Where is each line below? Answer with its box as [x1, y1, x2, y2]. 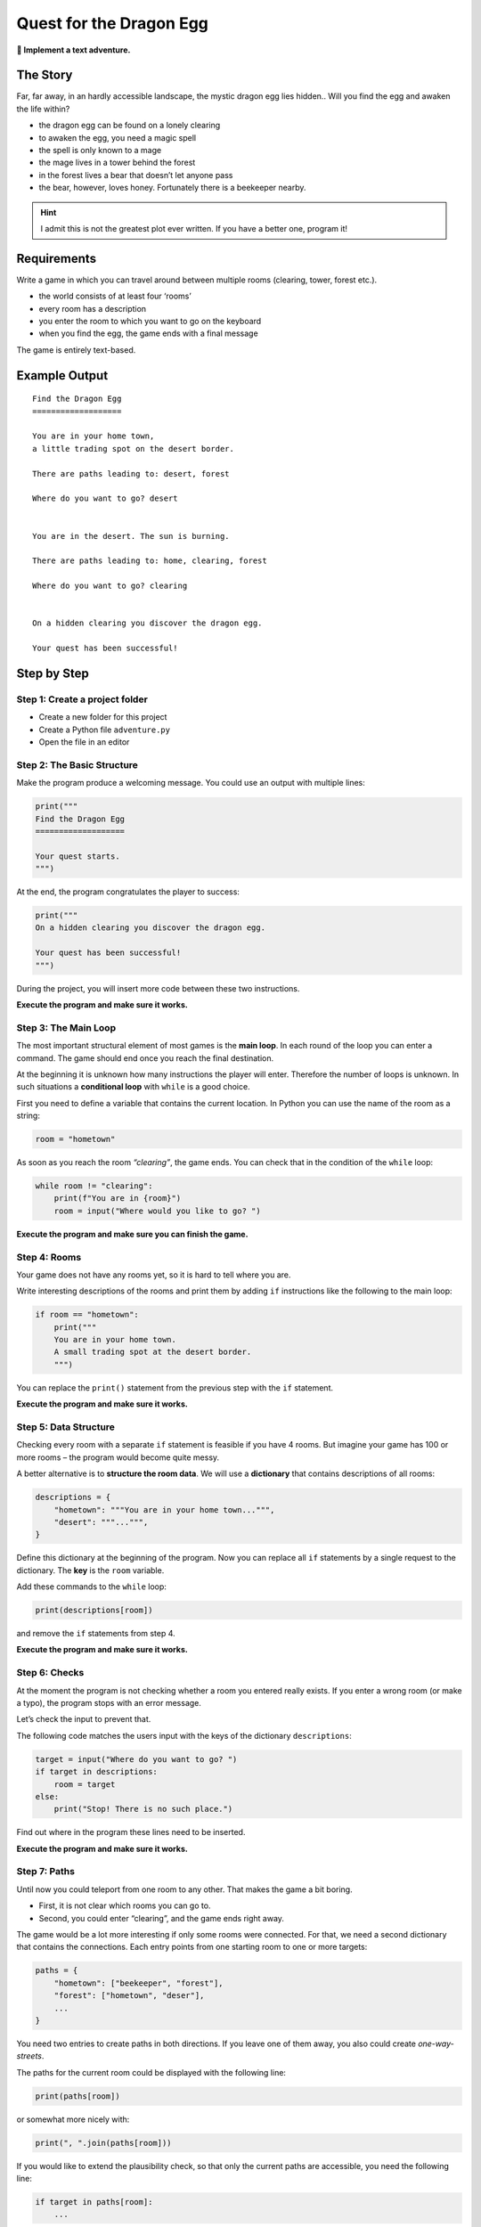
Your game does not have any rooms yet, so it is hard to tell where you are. [16, 1269, 291, 1280]
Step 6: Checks [16, 1667, 85, 1679]
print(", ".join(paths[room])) [35, 2138, 173, 2148]
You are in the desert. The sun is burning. [32, 531, 231, 541]
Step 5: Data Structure [16, 1421, 116, 1433]
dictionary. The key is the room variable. [16, 1564, 165, 1576]
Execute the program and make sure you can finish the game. [16, 1228, 249, 1239]
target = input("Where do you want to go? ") [35, 1754, 238, 1764]
